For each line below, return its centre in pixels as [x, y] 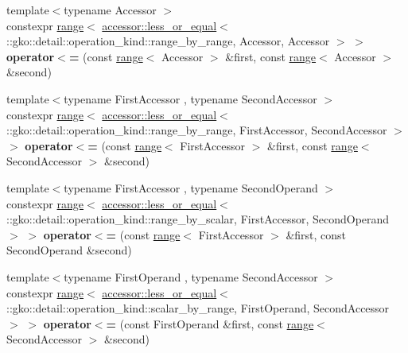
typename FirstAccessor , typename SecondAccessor [190, 98]
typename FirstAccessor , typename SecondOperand [191, 187]
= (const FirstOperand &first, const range [210, 323]
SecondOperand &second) [69, 250]
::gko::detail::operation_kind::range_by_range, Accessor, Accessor [168, 41]
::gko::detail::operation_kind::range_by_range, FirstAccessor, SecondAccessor [197, 130]
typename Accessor [110, 10]
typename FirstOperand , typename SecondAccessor [191, 276]
